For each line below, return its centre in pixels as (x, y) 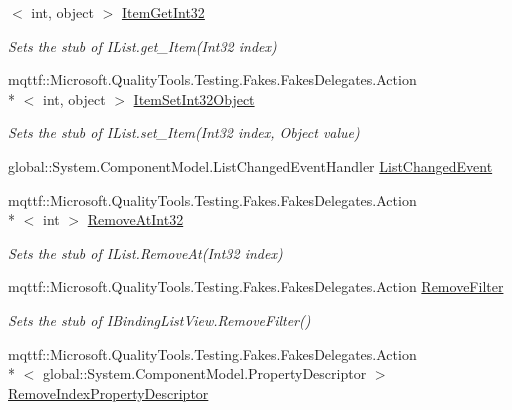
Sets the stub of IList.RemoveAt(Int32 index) (145, 252)
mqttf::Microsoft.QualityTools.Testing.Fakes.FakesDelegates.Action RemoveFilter (256, 286)
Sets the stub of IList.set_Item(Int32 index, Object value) (184, 132)
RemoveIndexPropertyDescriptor (108, 392)
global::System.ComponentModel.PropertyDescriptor (204, 373)
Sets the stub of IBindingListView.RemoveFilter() (159, 319)
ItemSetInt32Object (194, 98)
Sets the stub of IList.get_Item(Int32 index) (142, 45)
